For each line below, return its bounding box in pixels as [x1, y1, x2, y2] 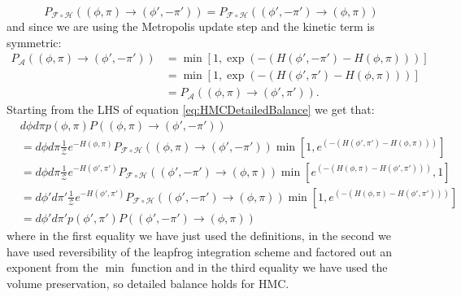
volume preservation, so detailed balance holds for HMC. [7, 274, 289, 291]
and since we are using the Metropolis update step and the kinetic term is [7, 18, 375, 34]
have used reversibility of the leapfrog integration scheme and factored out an [7, 242, 393, 260]
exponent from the [7, 259, 98, 276]
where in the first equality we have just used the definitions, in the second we [7, 227, 391, 244]
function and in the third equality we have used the [131, 259, 388, 276]
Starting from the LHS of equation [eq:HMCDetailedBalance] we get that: [7, 101, 375, 118]
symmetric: [7, 33, 62, 50]
